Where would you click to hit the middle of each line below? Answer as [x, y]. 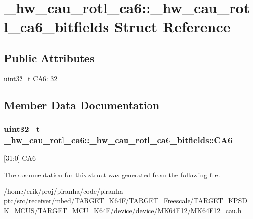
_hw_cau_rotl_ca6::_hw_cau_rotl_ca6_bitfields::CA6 [118, 140]
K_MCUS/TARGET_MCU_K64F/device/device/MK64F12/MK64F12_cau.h [123, 210]
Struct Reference [172, 27]
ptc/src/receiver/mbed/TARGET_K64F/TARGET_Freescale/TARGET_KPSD [126, 201]
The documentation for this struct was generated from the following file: [112, 174]
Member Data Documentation [82, 104]
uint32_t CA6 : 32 [31, 78]
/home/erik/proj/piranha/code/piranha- [65, 191]
